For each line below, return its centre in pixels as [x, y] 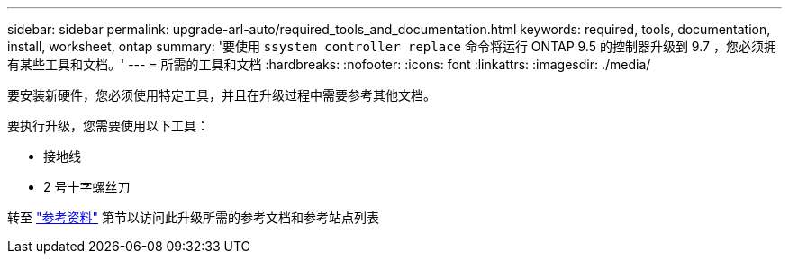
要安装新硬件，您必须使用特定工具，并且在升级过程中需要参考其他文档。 [222, 95]
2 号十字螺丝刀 [87, 187]
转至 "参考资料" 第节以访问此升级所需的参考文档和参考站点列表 [193, 217]
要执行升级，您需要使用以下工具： [108, 126]
